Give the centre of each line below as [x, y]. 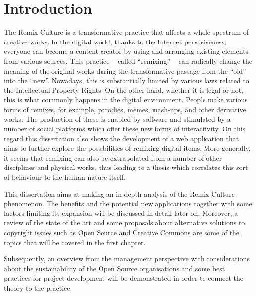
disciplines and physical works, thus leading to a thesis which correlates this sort [126, 167]
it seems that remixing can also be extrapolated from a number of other [113, 157]
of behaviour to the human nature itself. [65, 177]
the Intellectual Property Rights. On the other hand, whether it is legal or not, [124, 90]
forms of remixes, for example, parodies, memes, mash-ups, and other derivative [125, 109]
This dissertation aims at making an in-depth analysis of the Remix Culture [119, 193]
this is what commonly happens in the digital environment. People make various [126, 100]
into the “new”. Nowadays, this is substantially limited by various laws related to [127, 80]
